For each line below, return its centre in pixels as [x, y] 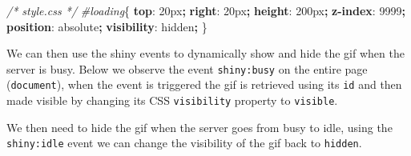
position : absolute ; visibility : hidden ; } [107, 26]
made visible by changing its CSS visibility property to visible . [172, 100]
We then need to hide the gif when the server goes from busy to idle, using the [199, 127]
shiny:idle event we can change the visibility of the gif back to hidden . [184, 143]
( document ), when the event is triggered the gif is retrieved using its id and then [204, 84]
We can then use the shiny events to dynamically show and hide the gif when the [205, 53]
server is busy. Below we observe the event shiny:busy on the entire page [187, 68]
